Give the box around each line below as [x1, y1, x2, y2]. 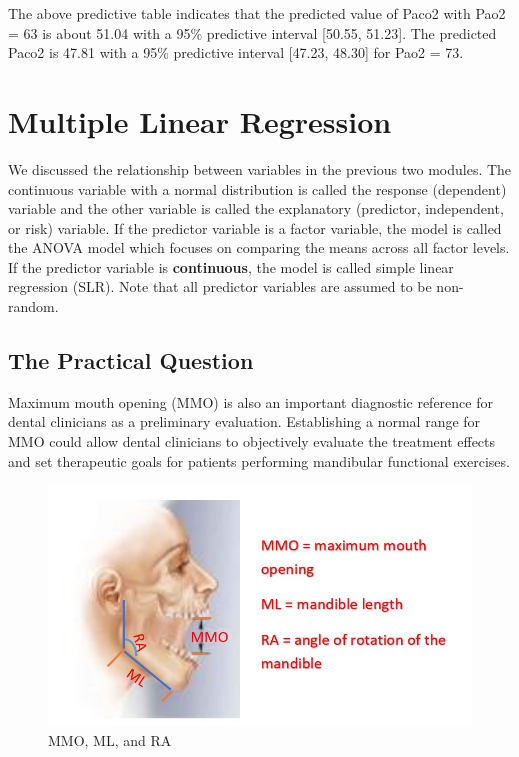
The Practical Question [8, 345, 254, 376]
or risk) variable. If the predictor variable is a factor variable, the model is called [8, 217, 502, 238]
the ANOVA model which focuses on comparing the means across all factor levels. [8, 237, 510, 258]
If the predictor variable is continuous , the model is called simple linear [8, 256, 454, 277]
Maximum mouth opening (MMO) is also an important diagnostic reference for [8, 391, 493, 412]
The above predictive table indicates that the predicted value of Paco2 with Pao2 [8, 3, 506, 23]
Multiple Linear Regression [8, 100, 392, 141]
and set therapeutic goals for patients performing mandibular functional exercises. [8, 450, 510, 471]
